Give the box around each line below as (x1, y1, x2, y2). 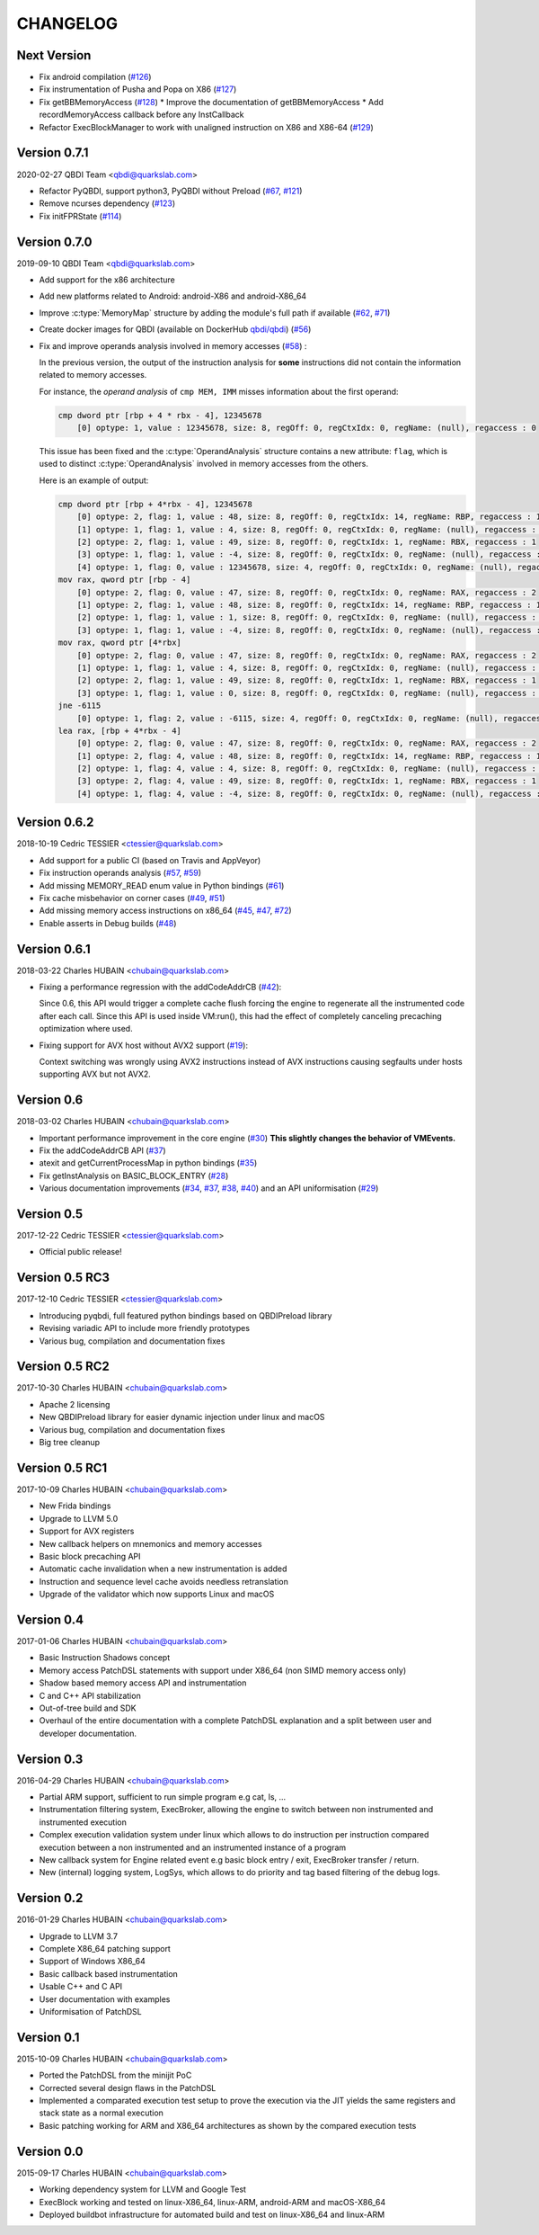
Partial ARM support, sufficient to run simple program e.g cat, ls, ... (39, 1792, 287, 1802)
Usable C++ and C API (39, 1981, 123, 1992)
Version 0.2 (16, 1891, 84, 1906)
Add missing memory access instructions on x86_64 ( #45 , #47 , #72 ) (39, 905, 292, 916)
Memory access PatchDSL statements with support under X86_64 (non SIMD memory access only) (39, 1665, 407, 1676)
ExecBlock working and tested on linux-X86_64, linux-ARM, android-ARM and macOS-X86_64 (39, 2196, 386, 2207)
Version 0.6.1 (16, 941, 91, 957)
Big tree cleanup (39, 1437, 101, 1448)
